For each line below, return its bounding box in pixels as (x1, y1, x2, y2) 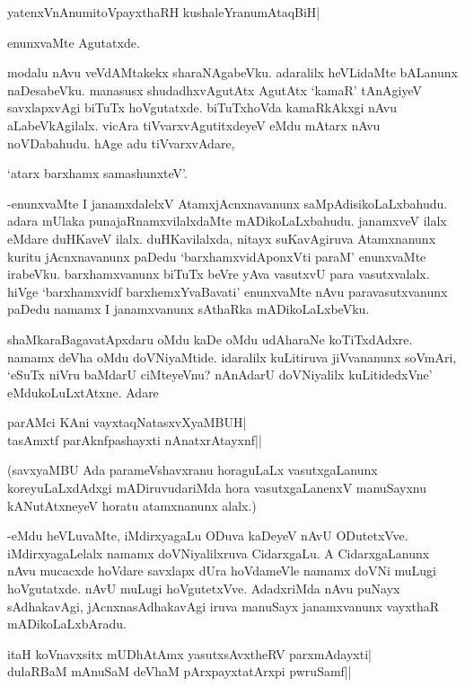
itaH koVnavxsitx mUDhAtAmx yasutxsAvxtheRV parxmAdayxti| (7, 644, 372, 663)
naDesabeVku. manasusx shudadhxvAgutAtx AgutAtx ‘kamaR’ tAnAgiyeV (7, 80, 422, 99)
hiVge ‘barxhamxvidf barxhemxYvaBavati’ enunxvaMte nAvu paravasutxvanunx (7, 281, 448, 300)
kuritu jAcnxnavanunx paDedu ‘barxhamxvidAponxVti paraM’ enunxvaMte (7, 246, 426, 265)
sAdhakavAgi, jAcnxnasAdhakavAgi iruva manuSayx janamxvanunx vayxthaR (7, 596, 440, 615)
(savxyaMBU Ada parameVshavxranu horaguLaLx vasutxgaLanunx (7, 460, 378, 479)
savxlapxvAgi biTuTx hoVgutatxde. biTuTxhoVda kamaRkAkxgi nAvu (7, 98, 397, 117)
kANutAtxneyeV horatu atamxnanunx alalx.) (7, 495, 257, 514)
